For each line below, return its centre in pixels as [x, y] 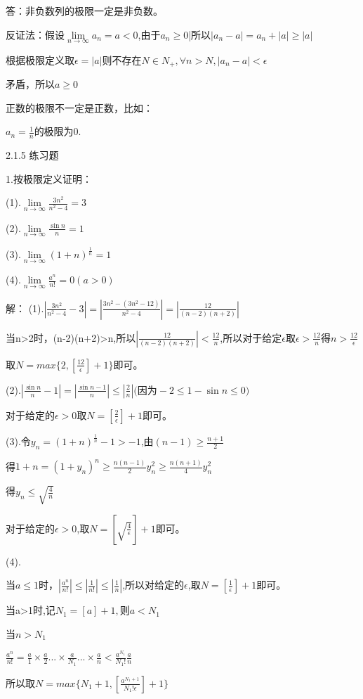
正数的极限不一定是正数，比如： [79, 107]
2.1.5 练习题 [32, 155]
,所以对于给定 [251, 337]
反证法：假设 [35, 34]
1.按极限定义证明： [49, 178]
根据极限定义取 [40, 59]
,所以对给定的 [153, 585]
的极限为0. [58, 131]
